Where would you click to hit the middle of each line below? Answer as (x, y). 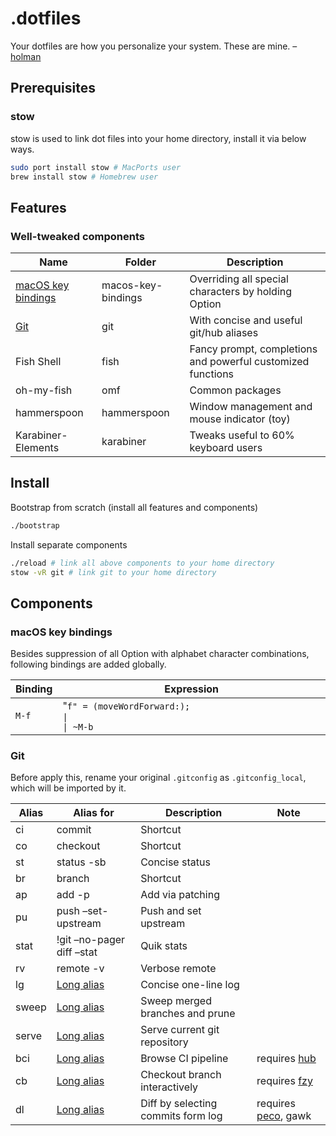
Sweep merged (176, 1001)
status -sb (81, 862)
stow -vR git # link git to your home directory (113, 572)
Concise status (175, 862)
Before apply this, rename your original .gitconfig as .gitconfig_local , (158, 778)
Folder (140, 262)
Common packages (235, 390)
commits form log (181, 1116)
